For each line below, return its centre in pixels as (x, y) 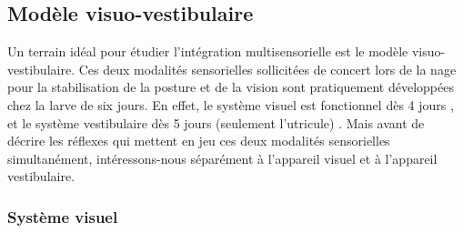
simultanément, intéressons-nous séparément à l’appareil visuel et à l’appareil (222, 158)
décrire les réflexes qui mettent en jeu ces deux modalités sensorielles (199, 141)
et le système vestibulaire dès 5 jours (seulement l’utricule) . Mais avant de (216, 122)
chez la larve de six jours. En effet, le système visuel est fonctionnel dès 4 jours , (231, 104)
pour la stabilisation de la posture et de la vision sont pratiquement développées (231, 87)
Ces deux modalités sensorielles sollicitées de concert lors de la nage (267, 69)
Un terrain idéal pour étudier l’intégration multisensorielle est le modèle (208, 51)
